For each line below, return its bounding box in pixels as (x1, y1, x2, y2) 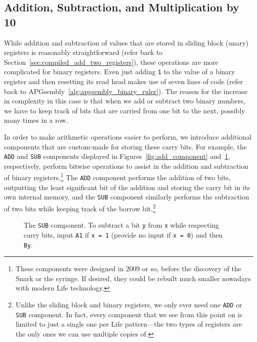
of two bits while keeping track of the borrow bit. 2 (4, 202, 156, 213)
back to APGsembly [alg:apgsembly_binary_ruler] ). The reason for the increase (4, 86, 248, 96)
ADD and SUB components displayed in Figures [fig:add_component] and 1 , (4, 151, 230, 161)
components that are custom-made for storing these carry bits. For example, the (4, 141, 247, 151)
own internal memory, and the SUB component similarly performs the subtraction (4, 192, 250, 202)
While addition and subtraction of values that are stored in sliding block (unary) (4, 37, 249, 48)
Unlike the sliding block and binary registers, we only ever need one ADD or (15, 299, 242, 309)
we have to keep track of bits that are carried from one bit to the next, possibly (4, 105, 245, 115)
